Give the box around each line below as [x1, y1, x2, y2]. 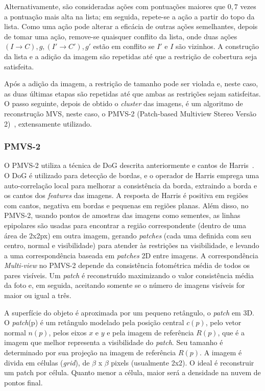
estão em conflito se [93, 41, 155, 52]
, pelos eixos [49, 327, 87, 337]
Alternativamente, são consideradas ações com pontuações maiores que [4, 1, 225, 11]
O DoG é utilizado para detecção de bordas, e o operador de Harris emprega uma [4, 169, 259, 180]
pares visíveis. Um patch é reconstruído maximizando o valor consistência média [4, 270, 254, 280]
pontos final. [4, 377, 43, 387]
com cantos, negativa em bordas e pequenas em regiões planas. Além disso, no [4, 200, 249, 210]
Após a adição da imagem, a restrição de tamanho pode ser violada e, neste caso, [4, 78, 258, 89]
